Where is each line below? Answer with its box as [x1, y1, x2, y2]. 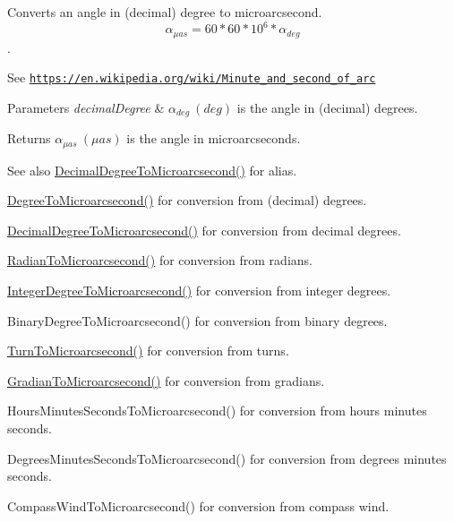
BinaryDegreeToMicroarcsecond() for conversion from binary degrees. [7, 311, 388, 329]
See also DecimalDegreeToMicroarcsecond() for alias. [7, 160, 297, 179]
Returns [7, 129, 51, 148]
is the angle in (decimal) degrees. [236, 98, 418, 116]
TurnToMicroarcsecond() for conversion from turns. [7, 341, 289, 360]
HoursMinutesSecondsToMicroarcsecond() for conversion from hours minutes [7, 401, 427, 420]
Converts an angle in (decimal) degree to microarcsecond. [7, 3, 322, 21]
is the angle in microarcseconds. [126, 129, 301, 148]
